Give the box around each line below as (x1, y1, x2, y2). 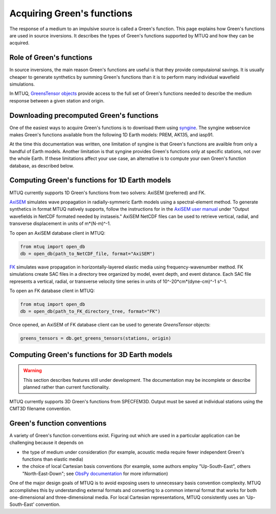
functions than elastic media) (22, 456, 84, 462)
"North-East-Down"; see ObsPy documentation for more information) (22, 470, 168, 477)
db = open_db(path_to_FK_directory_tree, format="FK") (20, 309, 160, 315)
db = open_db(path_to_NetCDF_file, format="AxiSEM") (20, 251, 155, 256)
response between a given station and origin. (9, 97, 105, 104)
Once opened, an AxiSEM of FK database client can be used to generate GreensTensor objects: (9, 322, 211, 328)
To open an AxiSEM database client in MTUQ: (9, 230, 106, 236)
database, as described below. (9, 162, 74, 169)
